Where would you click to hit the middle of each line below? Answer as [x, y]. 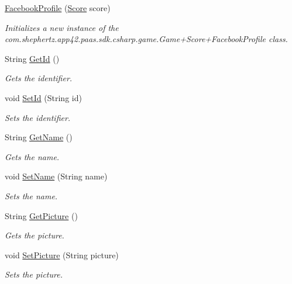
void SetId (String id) [43, 97]
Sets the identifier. [38, 117]
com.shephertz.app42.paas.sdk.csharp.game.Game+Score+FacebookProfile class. [146, 39]
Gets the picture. [35, 235]
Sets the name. [31, 195]
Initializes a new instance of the [62, 27]
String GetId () [32, 58]
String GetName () [39, 137]
